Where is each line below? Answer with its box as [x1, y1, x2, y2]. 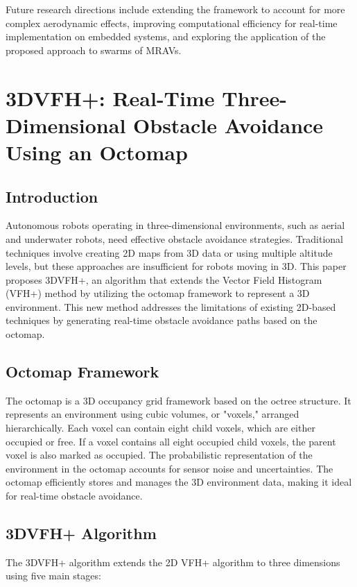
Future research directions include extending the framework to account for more [6, 2, 345, 16]
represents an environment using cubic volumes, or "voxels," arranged [6, 407, 299, 421]
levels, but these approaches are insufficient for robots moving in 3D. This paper [6, 259, 347, 273]
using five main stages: [6, 568, 101, 583]
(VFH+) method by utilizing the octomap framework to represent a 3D [6, 286, 310, 300]
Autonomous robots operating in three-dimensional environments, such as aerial [6, 218, 345, 232]
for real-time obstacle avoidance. [6, 488, 143, 503]
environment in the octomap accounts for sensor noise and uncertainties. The [6, 461, 333, 475]
